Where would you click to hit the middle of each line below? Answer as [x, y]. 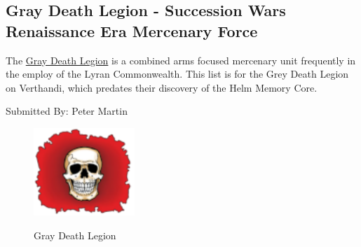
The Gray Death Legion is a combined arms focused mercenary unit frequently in [181, 60]
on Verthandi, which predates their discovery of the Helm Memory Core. [162, 87]
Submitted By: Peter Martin [67, 111]
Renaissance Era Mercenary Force [132, 30]
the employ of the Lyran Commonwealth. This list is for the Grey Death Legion [177, 74]
